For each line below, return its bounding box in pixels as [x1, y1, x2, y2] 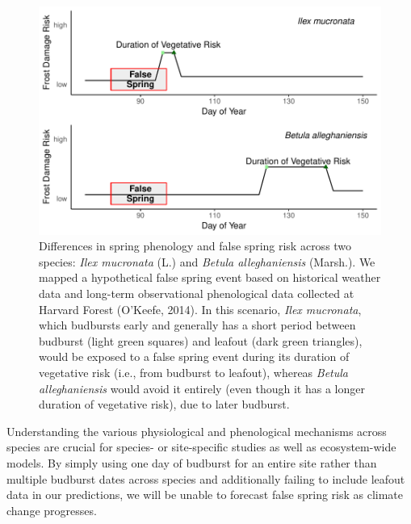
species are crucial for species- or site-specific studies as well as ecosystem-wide [6, 438, 396, 455]
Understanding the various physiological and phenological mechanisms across [6, 422, 387, 439]
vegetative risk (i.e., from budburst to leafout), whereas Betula [39, 364, 348, 380]
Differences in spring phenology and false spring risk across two [39, 237, 352, 254]
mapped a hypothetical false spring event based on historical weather [39, 269, 381, 286]
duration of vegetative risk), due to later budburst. [39, 396, 290, 413]
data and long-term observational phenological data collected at [39, 285, 354, 302]
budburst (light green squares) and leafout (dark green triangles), [39, 332, 363, 349]
